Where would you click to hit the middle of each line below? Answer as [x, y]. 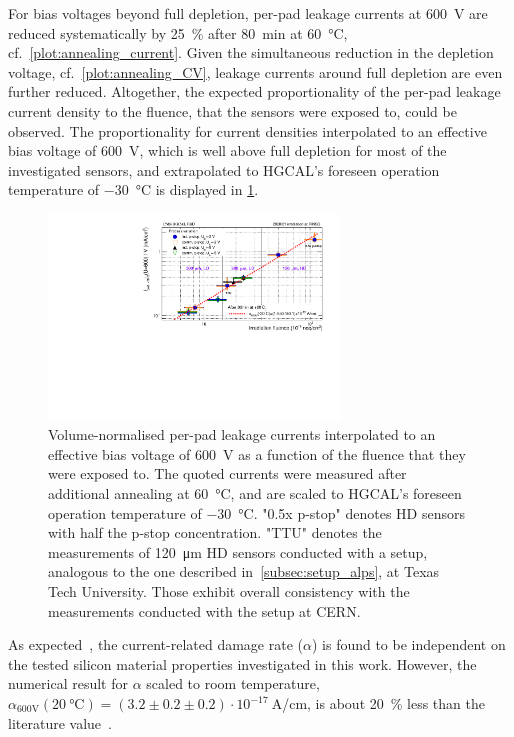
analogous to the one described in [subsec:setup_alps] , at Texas [244, 571]
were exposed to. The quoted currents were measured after [227, 473]
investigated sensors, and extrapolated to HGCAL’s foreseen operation [224, 169]
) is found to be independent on [408, 644]
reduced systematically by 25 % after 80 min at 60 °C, [178, 32]
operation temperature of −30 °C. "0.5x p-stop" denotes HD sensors [257, 512]
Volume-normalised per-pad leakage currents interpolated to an [242, 434]
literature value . [60, 722]
